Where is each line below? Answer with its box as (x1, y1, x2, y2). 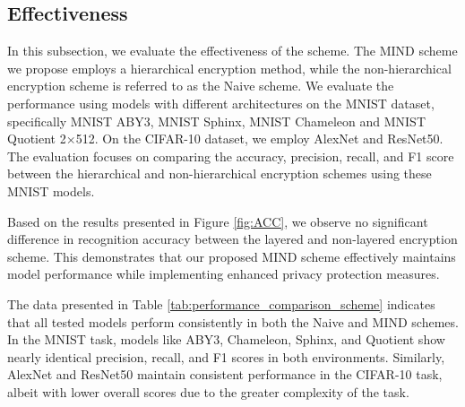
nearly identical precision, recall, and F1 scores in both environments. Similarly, (7, 347, 445, 366)
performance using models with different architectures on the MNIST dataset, (7, 93, 435, 112)
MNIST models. (7, 181, 95, 200)
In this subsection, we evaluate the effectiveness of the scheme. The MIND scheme (7, 41, 458, 60)
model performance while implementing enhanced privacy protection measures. (7, 264, 440, 283)
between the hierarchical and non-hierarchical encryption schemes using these (7, 164, 432, 183)
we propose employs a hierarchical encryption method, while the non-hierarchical (7, 58, 452, 77)
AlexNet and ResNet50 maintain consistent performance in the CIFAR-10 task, (7, 365, 443, 384)
